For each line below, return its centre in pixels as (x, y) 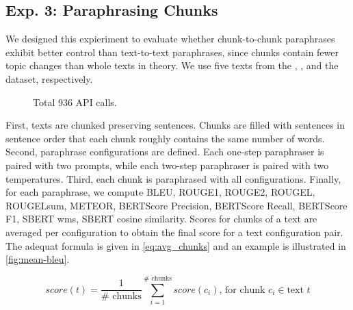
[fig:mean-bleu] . (38, 259)
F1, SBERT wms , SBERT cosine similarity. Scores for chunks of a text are (161, 219)
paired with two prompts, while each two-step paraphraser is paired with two (167, 165)
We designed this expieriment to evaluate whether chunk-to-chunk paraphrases (170, 39)
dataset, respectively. (49, 78)
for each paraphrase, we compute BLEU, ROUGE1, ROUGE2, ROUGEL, (160, 192)
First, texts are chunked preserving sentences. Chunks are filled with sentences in (175, 125)
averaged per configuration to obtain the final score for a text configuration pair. (174, 232)
